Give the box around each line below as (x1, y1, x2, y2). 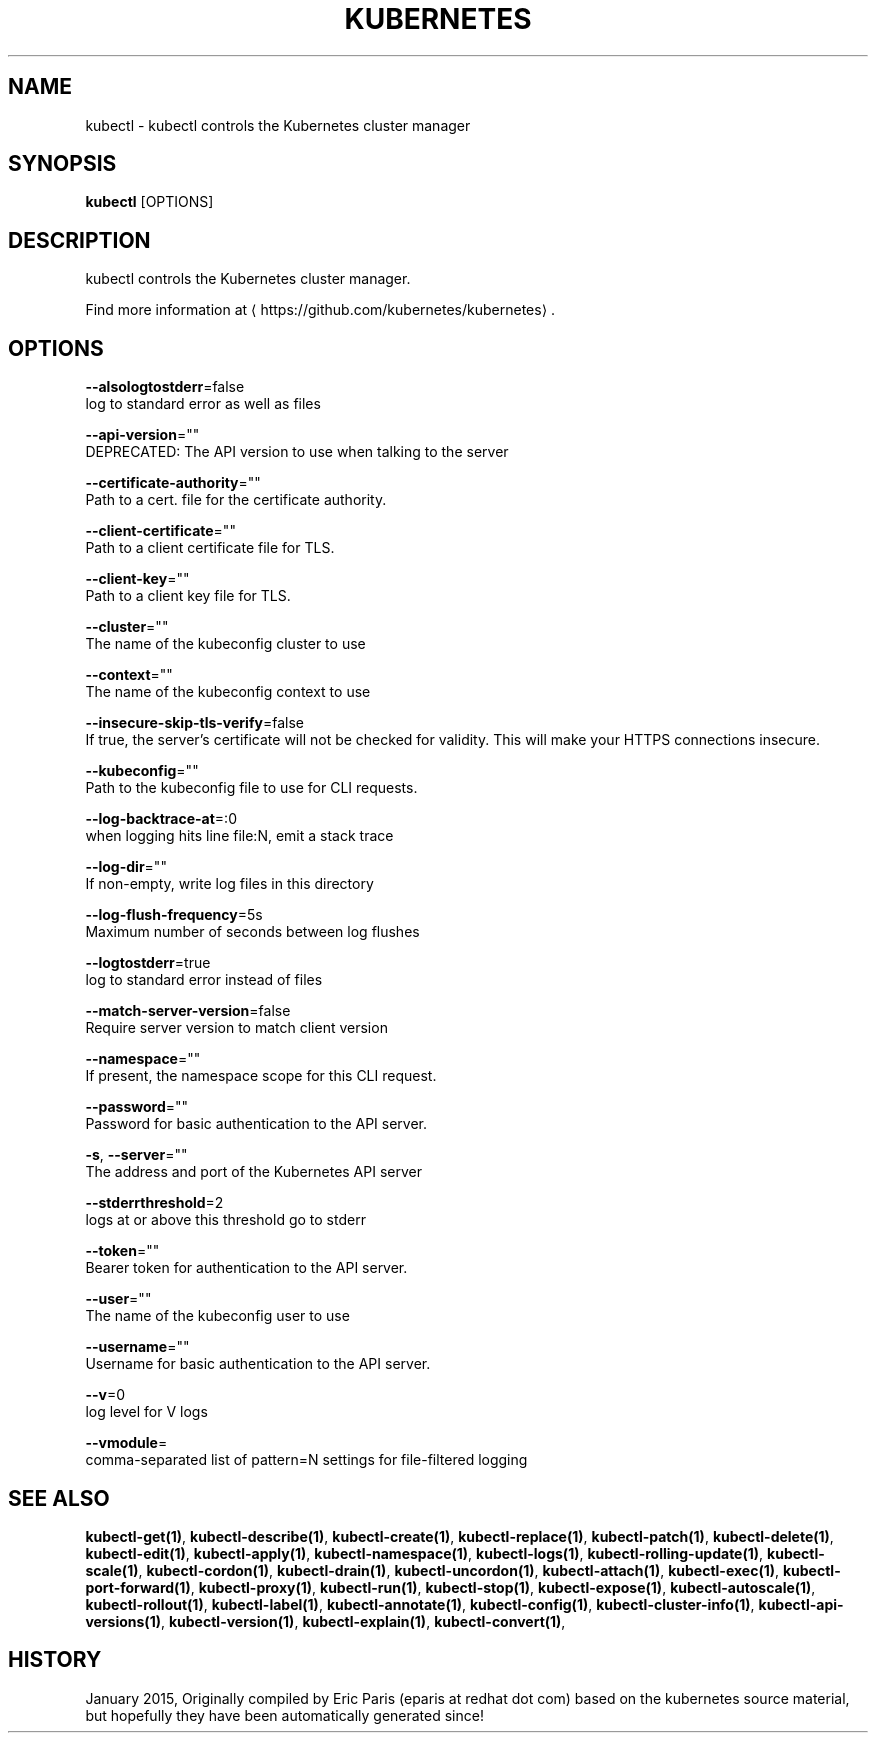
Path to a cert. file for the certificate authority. (85, 491, 387, 509)
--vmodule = (85, 1434, 168, 1452)
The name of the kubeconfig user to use (85, 1307, 350, 1325)
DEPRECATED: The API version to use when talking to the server (85, 443, 509, 461)
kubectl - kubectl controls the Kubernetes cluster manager (85, 116, 471, 134)
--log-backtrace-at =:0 (85, 810, 237, 828)
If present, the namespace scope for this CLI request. (85, 1067, 437, 1085)
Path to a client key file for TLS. (85, 587, 291, 605)
